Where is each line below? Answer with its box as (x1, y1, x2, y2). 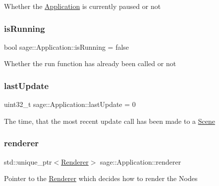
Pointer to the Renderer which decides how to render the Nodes (4, 173, 198, 184)
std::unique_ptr (4, 156, 52, 167)
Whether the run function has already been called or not (4, 58, 176, 69)
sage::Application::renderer (100, 156, 181, 167)
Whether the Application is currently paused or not (4, 1, 161, 11)
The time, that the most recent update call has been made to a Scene (4, 115, 215, 126)
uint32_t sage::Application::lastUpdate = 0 (4, 99, 136, 109)
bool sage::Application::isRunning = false (4, 41, 129, 52)
